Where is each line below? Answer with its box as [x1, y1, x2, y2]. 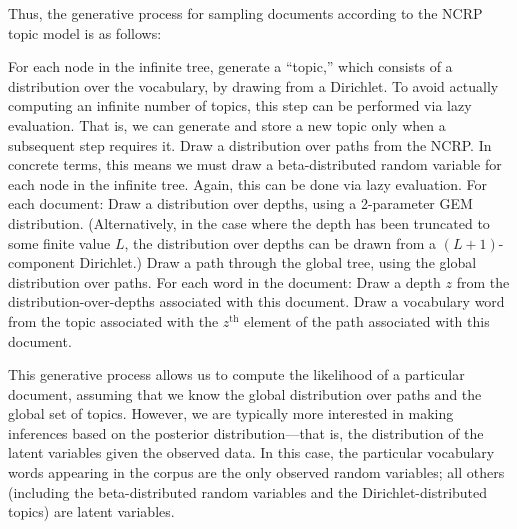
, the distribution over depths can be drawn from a [124, 232, 437, 253]
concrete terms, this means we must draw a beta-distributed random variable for [8, 154, 502, 175]
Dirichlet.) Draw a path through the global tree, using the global [79, 252, 477, 273]
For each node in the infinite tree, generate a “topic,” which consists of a [8, 56, 453, 77]
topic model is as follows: [8, 22, 162, 43]
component [8, 252, 75, 273]
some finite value [8, 232, 111, 253]
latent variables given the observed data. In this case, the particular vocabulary [8, 442, 495, 463]
